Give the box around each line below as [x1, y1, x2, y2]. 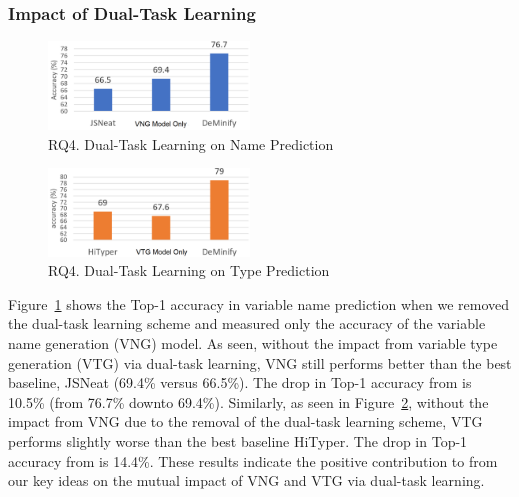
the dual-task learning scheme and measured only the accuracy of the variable [8, 313, 486, 334]
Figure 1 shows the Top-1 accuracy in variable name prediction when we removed [8, 293, 510, 314]
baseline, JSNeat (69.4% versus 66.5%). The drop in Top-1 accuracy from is [8, 372, 472, 393]
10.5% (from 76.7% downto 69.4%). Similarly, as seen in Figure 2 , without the [8, 391, 489, 412]
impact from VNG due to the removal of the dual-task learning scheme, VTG [8, 411, 483, 432]
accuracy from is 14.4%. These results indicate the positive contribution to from [8, 450, 498, 471]
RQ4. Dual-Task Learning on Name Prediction [48, 133, 334, 154]
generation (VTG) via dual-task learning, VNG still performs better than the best [8, 352, 512, 373]
